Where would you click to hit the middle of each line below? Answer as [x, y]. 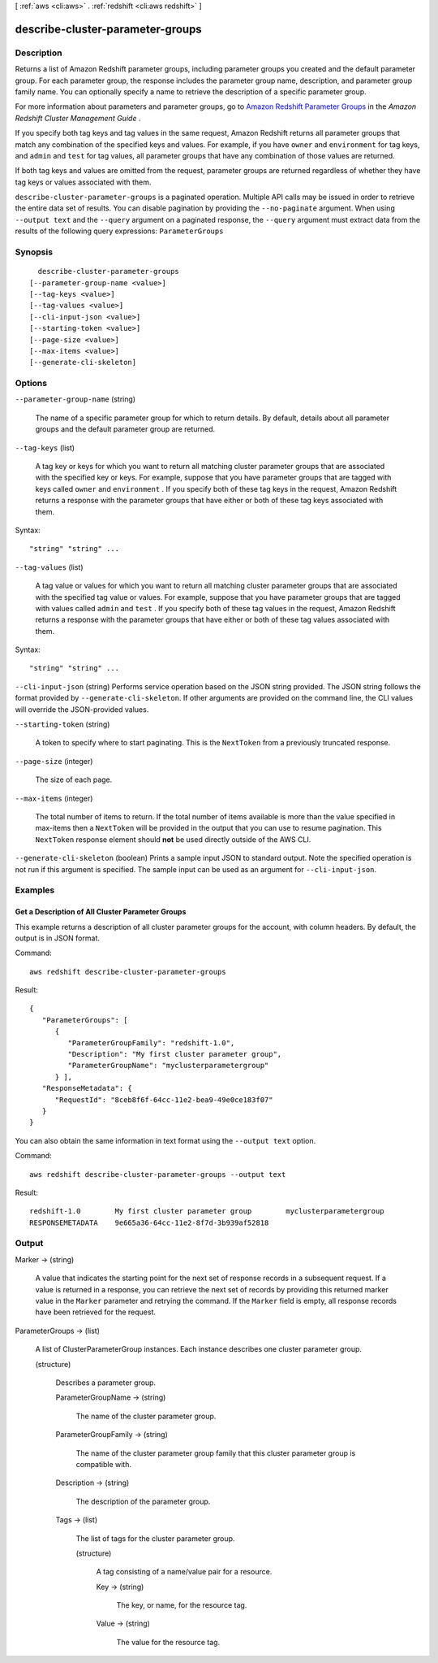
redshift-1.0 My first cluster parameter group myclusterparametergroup [207, 1211]
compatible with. [103, 1464]
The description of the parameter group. [143, 1501]
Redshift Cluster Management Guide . [78, 118]
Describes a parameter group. [106, 1383]
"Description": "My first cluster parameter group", [175, 1054]
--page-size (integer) [54, 761]
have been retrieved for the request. [96, 1312]
